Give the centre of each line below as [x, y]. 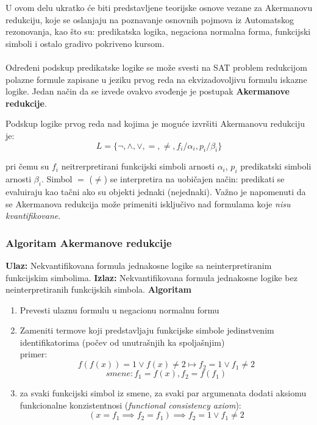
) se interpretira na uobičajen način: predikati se [194, 179]
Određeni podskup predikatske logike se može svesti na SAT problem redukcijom [156, 67]
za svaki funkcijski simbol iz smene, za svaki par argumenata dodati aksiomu [163, 393]
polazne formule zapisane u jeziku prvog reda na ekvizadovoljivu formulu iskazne [156, 79]
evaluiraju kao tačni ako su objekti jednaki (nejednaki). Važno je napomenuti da [156, 191]
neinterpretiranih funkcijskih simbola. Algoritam [99, 289]
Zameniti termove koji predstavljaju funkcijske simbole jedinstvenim [147, 330]
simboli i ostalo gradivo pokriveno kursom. [85, 43]
